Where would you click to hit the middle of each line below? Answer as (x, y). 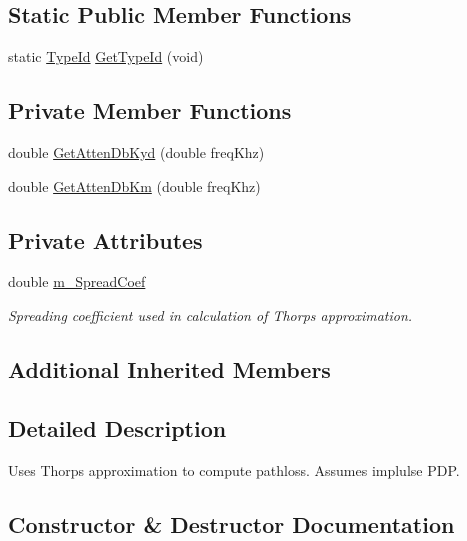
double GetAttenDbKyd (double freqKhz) (136, 152)
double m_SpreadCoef (77, 281)
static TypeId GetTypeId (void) (106, 56)
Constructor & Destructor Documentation (231, 523)
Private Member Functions (150, 110)
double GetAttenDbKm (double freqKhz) (134, 185)
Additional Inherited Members (169, 368)
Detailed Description (117, 427)
